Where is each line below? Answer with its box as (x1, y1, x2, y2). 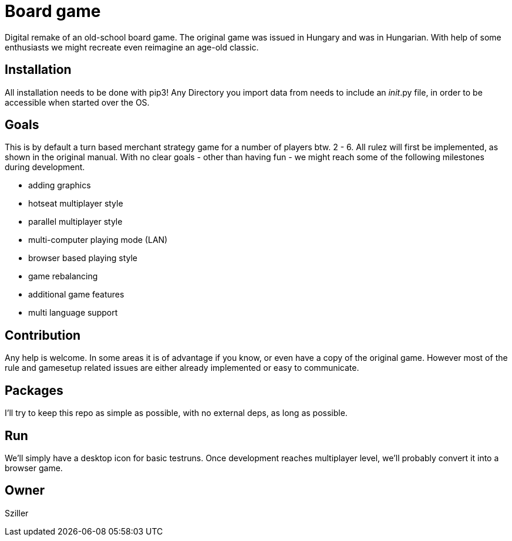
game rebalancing (28, 271, 98, 282)
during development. (5, 162, 85, 173)
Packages (5, 383, 63, 398)
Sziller (5, 508, 29, 518)
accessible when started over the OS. (5, 97, 150, 107)
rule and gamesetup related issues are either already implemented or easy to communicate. (5, 363, 359, 373)
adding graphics (28, 180, 91, 191)
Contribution (5, 327, 81, 343)
